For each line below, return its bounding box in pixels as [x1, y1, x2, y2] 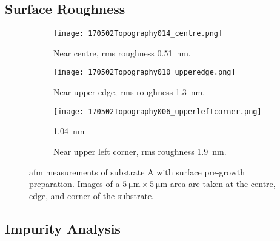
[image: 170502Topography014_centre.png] [53, 29, 223, 38]
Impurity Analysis [5, 219, 121, 237]
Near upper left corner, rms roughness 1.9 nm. [53, 144, 227, 157]
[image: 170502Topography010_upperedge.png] [53, 68, 236, 77]
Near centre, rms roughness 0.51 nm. [53, 46, 191, 59]
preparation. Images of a [29, 177, 120, 190]
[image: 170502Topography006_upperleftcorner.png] [53, 107, 262, 116]
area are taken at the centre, [170, 177, 276, 190]
